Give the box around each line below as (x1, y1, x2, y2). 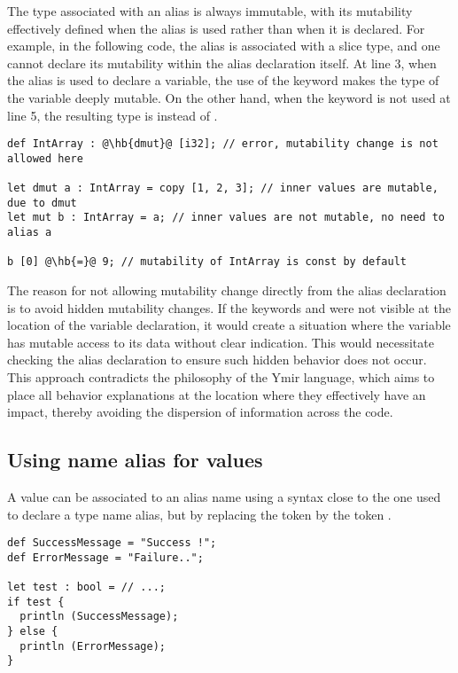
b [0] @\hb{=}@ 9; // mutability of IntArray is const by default (7, 255, 408, 269)
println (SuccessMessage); (19, 610, 179, 623)
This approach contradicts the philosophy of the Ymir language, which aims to (7, 368, 435, 387)
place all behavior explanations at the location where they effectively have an (7, 385, 426, 403)
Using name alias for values (7, 446, 263, 473)
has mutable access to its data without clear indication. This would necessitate (7, 333, 434, 351)
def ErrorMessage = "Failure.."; (7, 551, 204, 564)
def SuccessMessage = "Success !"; (7, 536, 217, 550)
